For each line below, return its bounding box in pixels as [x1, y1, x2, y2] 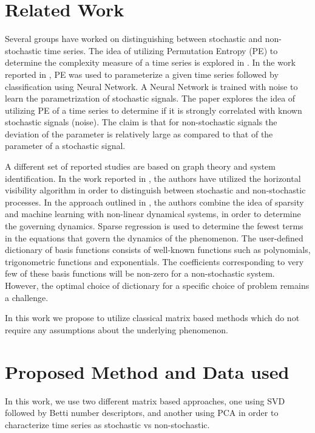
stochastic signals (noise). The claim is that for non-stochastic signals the [5, 116, 277, 128]
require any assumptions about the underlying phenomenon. [5, 323, 228, 336]
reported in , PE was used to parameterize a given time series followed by [5, 68, 279, 80]
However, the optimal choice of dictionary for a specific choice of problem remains [5, 279, 310, 291]
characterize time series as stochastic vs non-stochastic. [5, 418, 210, 431]
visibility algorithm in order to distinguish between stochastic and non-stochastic [5, 184, 306, 196]
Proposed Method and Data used [5, 359, 290, 384]
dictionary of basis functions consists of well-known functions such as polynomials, [5, 243, 311, 256]
